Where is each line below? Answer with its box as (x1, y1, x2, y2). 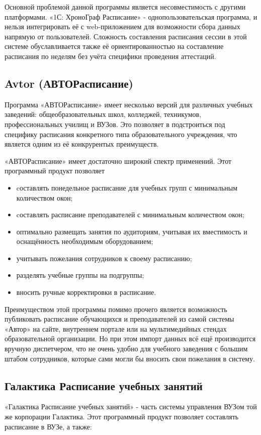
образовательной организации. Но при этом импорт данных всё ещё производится (5, 333, 256, 344)
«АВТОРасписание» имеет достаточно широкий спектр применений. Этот (5, 155, 232, 166)
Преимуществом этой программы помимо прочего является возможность (5, 303, 227, 314)
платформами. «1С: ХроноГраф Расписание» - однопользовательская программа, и (5, 11, 257, 22)
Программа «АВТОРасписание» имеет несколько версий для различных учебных (5, 99, 253, 109)
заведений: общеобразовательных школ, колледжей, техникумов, (5, 109, 202, 119)
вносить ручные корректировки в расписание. (16, 287, 156, 297)
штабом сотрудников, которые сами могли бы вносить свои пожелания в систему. (5, 353, 255, 363)
